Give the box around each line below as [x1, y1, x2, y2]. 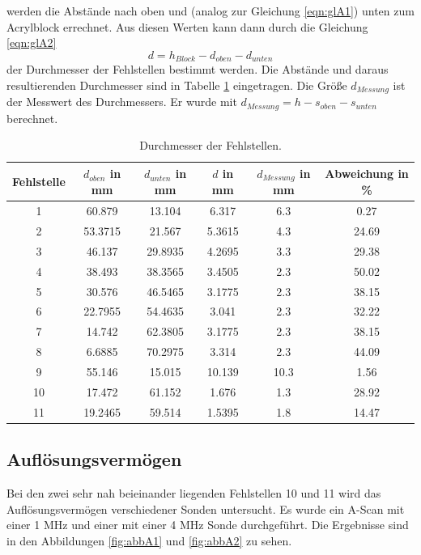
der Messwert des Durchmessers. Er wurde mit [6, 93, 237, 110]
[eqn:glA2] [6, 34, 57, 51]
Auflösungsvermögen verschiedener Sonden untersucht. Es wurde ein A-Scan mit [6, 500, 405, 517]
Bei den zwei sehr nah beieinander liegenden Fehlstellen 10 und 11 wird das [6, 484, 381, 501]
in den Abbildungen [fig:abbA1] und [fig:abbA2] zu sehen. [6, 532, 292, 549]
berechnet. [6, 109, 58, 126]
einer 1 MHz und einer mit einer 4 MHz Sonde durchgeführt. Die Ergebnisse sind [6, 516, 409, 533]
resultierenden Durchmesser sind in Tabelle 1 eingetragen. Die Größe [6, 76, 347, 93]
